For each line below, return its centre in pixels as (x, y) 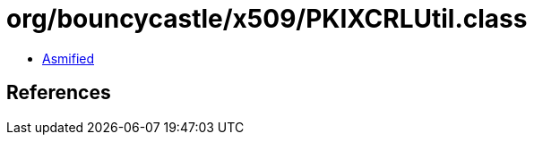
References (59, 93)
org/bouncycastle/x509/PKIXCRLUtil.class (267, 19)
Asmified (69, 58)
